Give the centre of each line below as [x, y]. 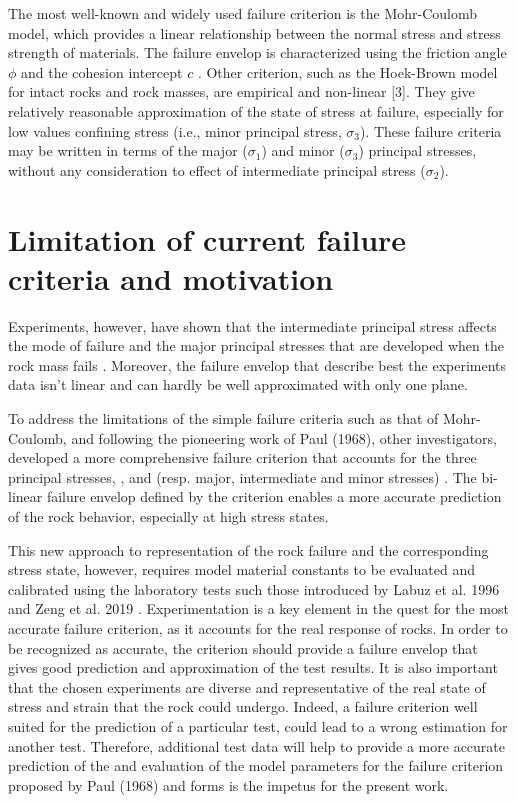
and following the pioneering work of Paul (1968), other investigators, [284, 437]
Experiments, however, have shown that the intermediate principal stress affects [252, 325]
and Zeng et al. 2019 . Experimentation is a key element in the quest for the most [258, 608]
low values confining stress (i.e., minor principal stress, [175, 130]
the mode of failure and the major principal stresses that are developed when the [256, 345]
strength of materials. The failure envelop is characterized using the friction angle [257, 52]
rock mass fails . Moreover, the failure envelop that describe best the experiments [257, 364]
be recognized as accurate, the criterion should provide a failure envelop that [243, 647]
